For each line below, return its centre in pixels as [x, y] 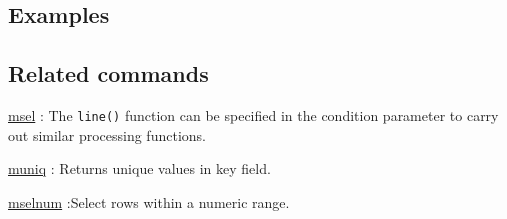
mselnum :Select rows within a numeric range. [149, 201]
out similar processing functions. [107, 134]
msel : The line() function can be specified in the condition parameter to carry [253, 114]
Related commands [108, 73]
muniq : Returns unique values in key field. [139, 168]
